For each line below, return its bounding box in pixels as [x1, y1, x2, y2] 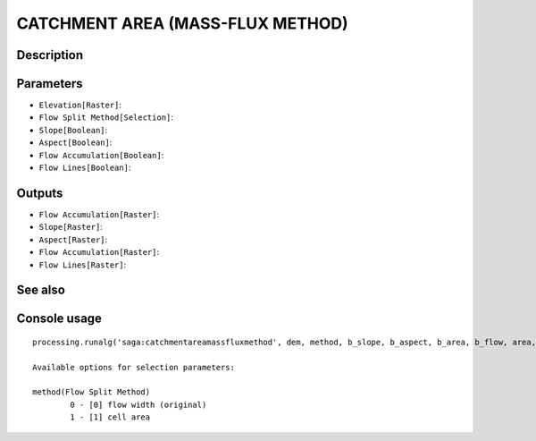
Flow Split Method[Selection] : [38, 112, 174, 123]
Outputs [16, 185, 63, 200]
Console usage [16, 311, 103, 327]
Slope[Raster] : [38, 222, 103, 233]
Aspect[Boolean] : [38, 137, 113, 148]
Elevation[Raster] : [38, 99, 122, 111]
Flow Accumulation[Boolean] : [38, 149, 164, 160]
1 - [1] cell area [70, 412, 151, 422]
